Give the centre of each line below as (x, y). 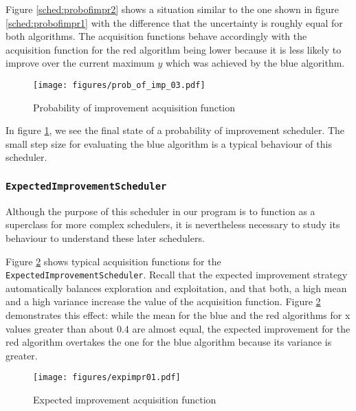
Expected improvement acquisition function (125, 400)
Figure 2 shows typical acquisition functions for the (113, 261)
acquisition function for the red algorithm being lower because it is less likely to (174, 49)
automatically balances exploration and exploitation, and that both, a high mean (176, 288)
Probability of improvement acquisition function (134, 107)
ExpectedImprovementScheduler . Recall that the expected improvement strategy (177, 275)
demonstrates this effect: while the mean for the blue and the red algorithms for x (178, 315)
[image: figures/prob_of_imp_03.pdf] (119, 85)
